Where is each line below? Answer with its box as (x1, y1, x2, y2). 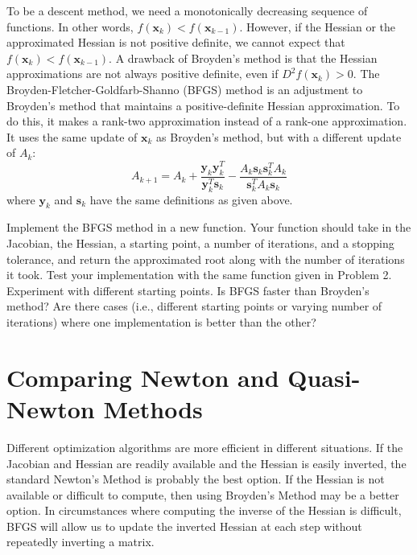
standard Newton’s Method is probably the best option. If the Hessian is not (6, 471, 385, 487)
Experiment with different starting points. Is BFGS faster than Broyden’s (6, 282, 370, 298)
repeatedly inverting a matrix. (6, 533, 155, 550)
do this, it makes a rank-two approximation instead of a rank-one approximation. (6, 113, 407, 129)
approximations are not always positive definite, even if (6, 65, 279, 82)
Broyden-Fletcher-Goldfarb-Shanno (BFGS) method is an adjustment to (6, 80, 363, 97)
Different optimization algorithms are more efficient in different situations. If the (6, 438, 403, 455)
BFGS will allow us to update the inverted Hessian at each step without (6, 517, 362, 534)
